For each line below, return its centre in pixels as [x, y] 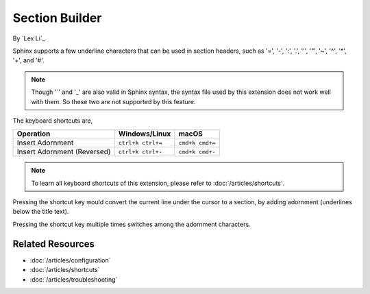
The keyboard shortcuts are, [53, 121]
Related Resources [54, 244]
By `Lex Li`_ [29, 38]
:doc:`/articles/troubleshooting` [74, 279]
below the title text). [41, 212]
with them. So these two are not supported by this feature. [113, 101]
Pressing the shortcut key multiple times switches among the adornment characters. [132, 224]
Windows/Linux [145, 134]
